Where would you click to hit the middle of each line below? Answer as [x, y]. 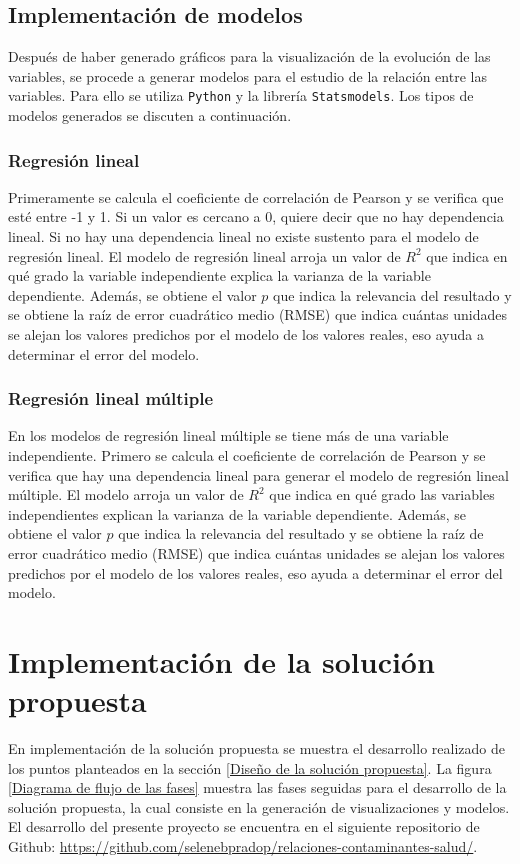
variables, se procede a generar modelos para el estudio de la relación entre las [247, 75]
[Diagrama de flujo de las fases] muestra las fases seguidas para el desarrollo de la [257, 787]
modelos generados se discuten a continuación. [150, 115]
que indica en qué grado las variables [382, 494]
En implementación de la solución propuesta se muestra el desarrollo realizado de [256, 748]
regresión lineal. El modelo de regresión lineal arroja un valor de [204, 255]
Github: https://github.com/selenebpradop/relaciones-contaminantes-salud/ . [243, 846]
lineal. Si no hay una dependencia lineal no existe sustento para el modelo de [243, 236]
